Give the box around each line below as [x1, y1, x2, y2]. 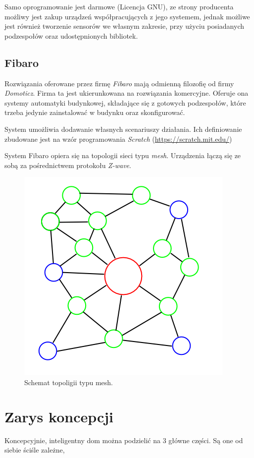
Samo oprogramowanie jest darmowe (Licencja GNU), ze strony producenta [4, 1, 234, 11]
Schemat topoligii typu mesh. [24, 377, 113, 387]
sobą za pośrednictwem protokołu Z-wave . [4, 160, 131, 170]
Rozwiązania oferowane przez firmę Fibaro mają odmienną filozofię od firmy [4, 78, 234, 88]
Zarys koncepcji [4, 406, 114, 426]
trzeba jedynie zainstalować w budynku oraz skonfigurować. [4, 107, 185, 117]
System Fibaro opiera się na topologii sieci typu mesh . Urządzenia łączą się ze [4, 150, 241, 161]
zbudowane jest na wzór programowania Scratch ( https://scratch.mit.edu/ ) [4, 133, 232, 144]
